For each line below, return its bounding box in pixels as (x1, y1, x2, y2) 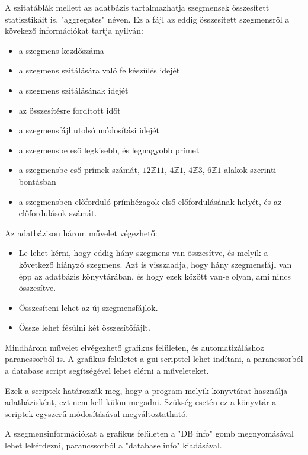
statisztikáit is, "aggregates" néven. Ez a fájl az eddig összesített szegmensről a (5, 12, 290, 25)
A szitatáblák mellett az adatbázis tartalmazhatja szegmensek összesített (5, 1, 269, 13)
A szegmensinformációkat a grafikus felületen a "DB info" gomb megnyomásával (5, 427, 294, 440)
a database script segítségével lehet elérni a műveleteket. (5, 364, 209, 377)
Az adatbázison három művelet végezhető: (5, 226, 158, 239)
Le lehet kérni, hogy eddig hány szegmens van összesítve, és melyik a (18, 246, 268, 259)
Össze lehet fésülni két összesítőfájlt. (18, 321, 150, 334)
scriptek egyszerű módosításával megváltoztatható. (5, 407, 188, 419)
